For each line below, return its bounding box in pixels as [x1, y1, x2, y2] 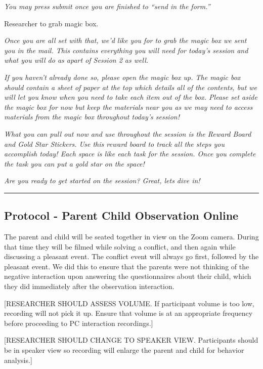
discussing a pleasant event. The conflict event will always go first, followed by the [4, 251, 259, 262]
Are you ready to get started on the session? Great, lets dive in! [4, 175, 200, 186]
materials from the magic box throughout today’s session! [4, 111, 180, 122]
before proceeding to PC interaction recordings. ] [4, 317, 153, 328]
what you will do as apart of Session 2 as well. [4, 55, 149, 65]
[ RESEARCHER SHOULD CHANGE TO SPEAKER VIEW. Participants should [4, 335, 258, 345]
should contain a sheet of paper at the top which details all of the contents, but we [4, 81, 257, 92]
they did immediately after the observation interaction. [4, 281, 174, 292]
